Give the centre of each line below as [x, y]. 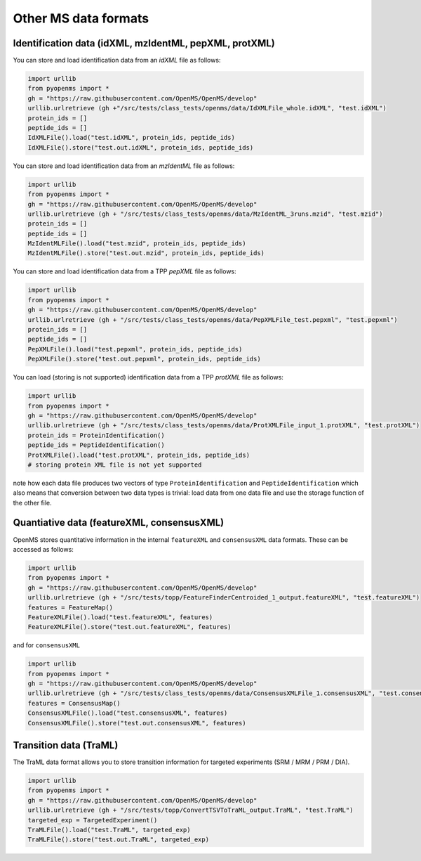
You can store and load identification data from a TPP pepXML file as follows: [125, 271]
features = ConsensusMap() [74, 703]
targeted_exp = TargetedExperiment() [93, 820]
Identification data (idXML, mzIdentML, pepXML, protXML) [144, 43]
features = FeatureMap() [71, 607]
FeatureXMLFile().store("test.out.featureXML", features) [129, 627]
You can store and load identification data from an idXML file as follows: [117, 60]
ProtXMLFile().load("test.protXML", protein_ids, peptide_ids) [139, 455]
